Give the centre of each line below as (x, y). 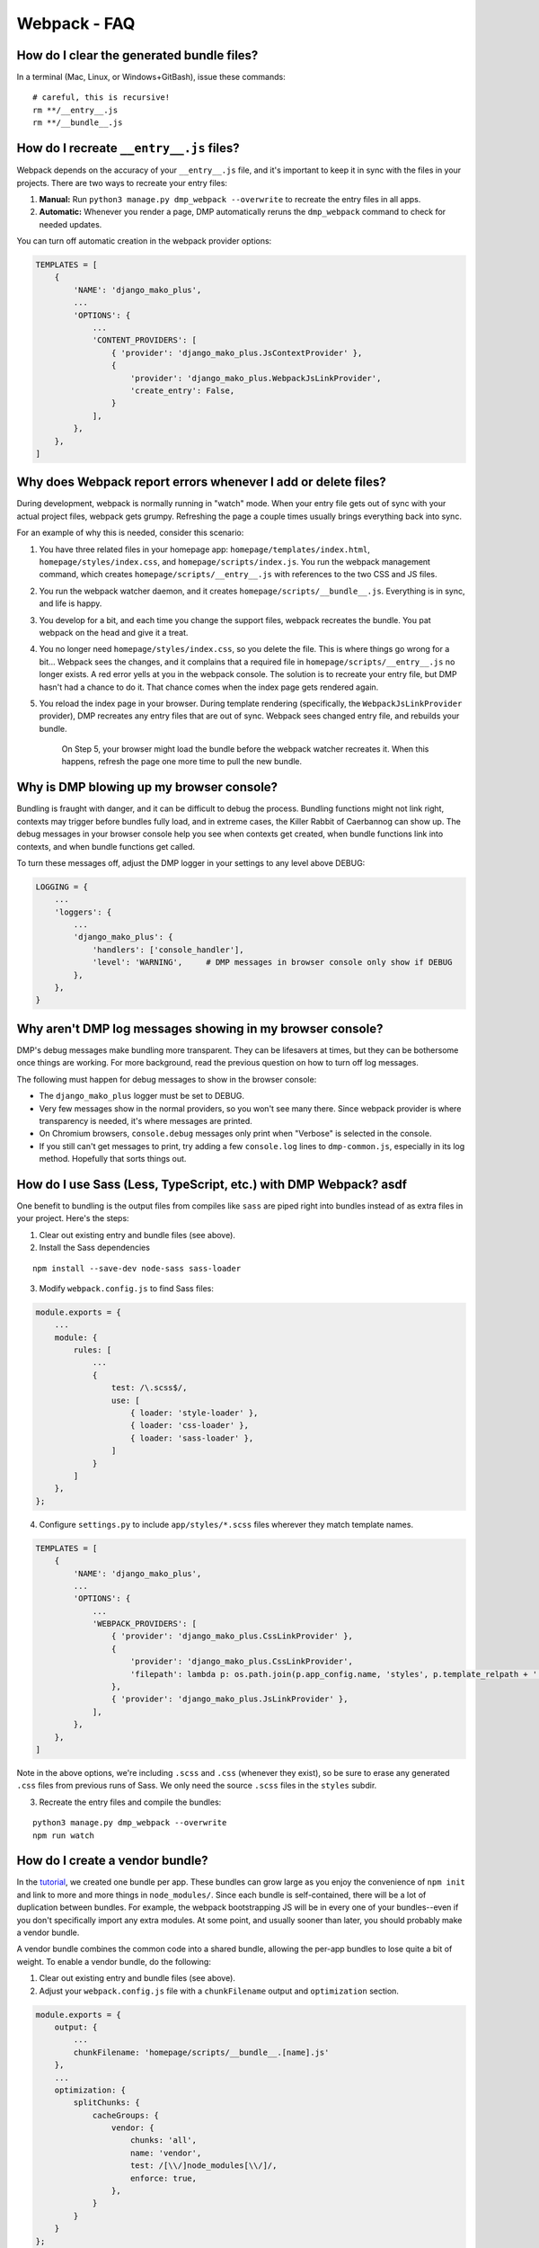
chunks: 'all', (164, 2141)
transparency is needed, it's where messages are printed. (146, 1120)
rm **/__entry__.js (75, 110)
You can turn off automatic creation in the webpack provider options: (144, 241)
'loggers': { (83, 912)
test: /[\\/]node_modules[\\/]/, (204, 2166)
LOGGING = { (62, 887)
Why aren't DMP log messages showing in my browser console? (200, 1028)
